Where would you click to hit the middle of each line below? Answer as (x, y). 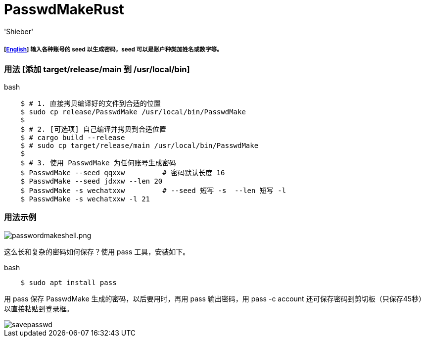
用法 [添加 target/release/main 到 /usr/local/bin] (97, 69)
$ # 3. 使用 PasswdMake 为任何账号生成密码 (98, 163)
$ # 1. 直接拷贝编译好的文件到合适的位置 (91, 103)
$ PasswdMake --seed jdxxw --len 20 (92, 181)
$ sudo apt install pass (69, 282)
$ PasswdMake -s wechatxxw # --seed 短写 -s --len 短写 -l (153, 190)
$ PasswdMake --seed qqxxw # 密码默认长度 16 (123, 172)
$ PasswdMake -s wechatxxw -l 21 (85, 199)
